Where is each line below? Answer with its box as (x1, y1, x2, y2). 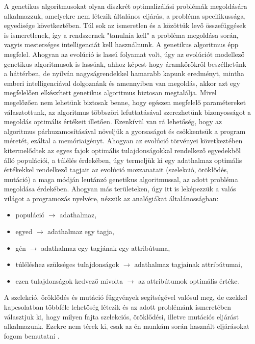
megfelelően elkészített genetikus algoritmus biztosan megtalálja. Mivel (4, 87, 217, 98)
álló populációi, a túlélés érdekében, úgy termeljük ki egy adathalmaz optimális (4, 155, 242, 165)
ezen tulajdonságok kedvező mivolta (15, 275, 123, 286)
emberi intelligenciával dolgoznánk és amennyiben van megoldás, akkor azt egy (4, 78, 240, 88)
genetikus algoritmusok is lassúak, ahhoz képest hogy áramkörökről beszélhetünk (4, 58, 247, 69)
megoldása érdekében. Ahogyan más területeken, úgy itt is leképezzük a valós (4, 184, 236, 194)
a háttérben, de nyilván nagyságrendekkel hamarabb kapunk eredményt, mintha (4, 68, 244, 79)
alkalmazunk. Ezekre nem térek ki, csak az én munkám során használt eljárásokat (4, 321, 250, 331)
